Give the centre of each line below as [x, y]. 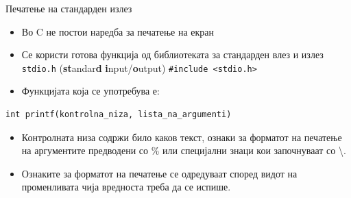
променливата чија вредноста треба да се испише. [126, 187]
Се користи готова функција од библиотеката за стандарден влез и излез [172, 54]
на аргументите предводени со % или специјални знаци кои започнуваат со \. [184, 150]
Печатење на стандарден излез [69, 8]
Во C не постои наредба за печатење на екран [118, 31]
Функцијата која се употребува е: [90, 91]
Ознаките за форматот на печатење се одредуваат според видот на [159, 173]
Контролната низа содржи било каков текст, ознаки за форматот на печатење [182, 137]
